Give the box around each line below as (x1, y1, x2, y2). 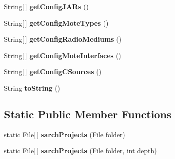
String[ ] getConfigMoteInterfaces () (4, 50, 121, 60)
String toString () (4, 82, 60, 93)
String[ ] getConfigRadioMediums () (4, 34, 122, 44)
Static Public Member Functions (4, 106, 172, 121)
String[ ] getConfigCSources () (4, 66, 102, 77)
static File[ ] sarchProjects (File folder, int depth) (4, 145, 157, 156)
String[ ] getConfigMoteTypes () (4, 17, 109, 28)
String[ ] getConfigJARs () (4, 1, 89, 11)
